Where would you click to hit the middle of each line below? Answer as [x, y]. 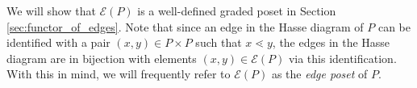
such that [219, 42]
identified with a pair [58, 42]
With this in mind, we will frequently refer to [119, 74]
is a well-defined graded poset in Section [237, 10]
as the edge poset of [319, 74]
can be [394, 26]
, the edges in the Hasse [331, 42]
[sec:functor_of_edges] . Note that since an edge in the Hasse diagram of [185, 26]
